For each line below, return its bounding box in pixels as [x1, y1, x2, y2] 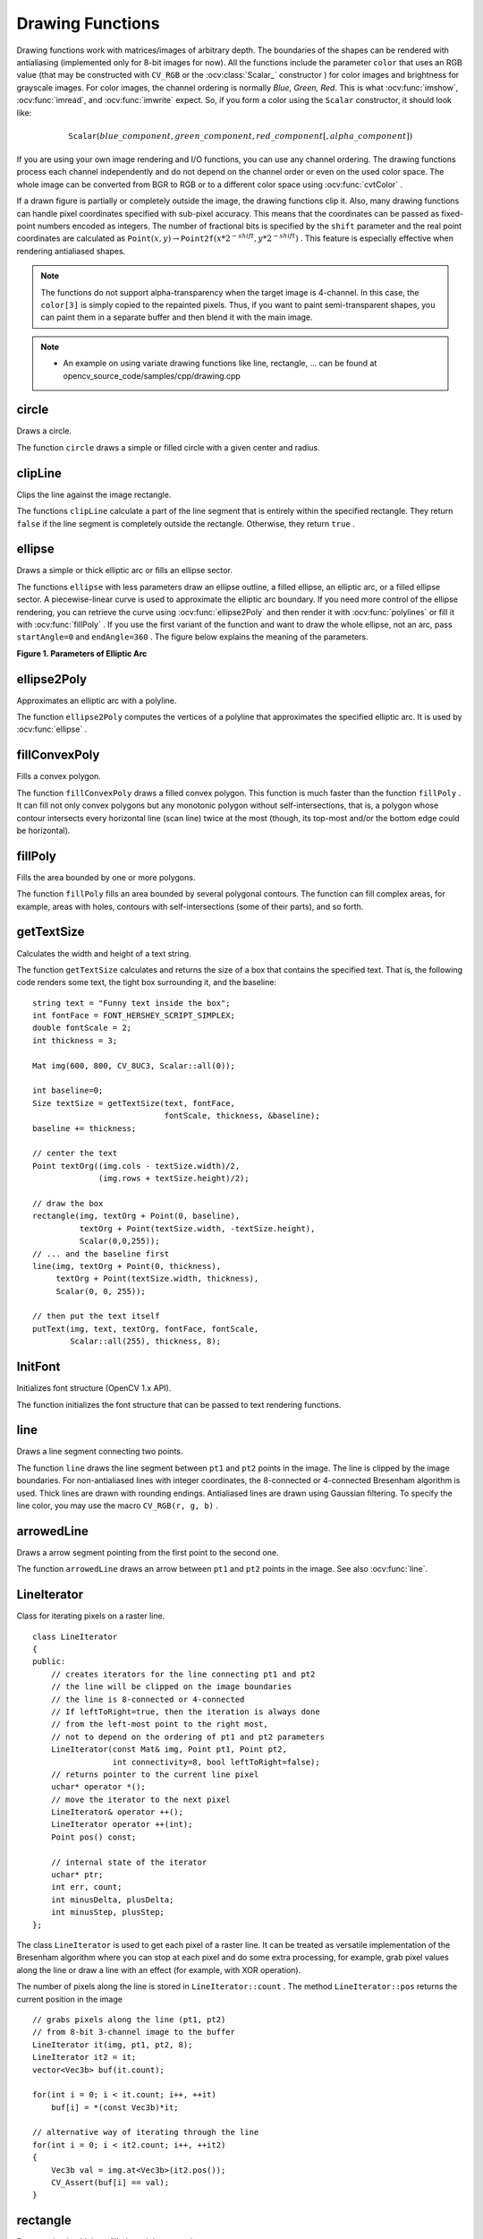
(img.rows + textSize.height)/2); [98, 1173, 250, 1184]
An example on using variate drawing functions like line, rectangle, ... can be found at [63, 358, 377, 369]
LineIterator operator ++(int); [50, 1819, 193, 1830]
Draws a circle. [16, 425, 72, 436]
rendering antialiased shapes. [16, 245, 126, 256]
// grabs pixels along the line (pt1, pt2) [32, 2014, 226, 2024]
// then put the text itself [32, 1311, 160, 1321]
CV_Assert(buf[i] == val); [50, 2177, 170, 2188]
